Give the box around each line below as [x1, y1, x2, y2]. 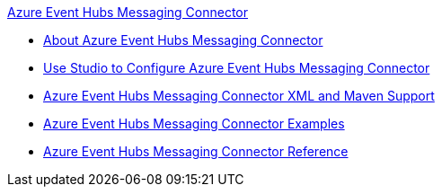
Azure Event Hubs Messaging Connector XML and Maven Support [43, 88, 435, 103]
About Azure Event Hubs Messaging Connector [43, 32, 323, 48]
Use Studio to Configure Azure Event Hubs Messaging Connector [43, 60, 430, 75]
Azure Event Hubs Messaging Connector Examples [43, 116, 345, 131]
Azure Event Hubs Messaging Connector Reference [43, 144, 349, 159]
